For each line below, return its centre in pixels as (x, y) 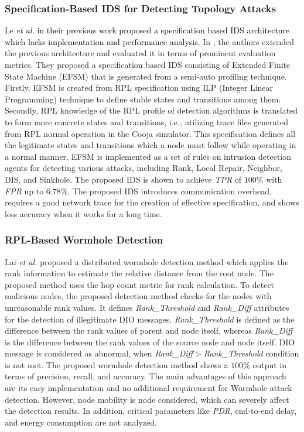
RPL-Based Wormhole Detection (84, 240)
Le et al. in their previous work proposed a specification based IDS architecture (147, 30)
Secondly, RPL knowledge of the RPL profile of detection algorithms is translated (151, 110)
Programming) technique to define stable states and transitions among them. (143, 99)
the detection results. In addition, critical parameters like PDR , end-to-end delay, (151, 411)
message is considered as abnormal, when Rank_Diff (99, 353)
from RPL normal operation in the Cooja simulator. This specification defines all (150, 133)
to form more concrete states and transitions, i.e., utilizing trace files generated (146, 121)
